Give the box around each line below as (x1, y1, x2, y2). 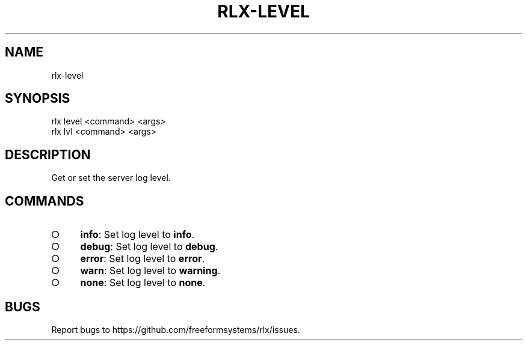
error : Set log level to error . (80, 252, 205, 265)
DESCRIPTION (5, 147, 91, 162)
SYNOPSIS (5, 91, 70, 106)
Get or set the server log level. (51, 172, 171, 183)
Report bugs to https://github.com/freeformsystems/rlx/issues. (51, 324, 300, 335)
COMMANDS (5, 193, 84, 209)
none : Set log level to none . (80, 276, 206, 289)
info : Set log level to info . (80, 228, 195, 241)
